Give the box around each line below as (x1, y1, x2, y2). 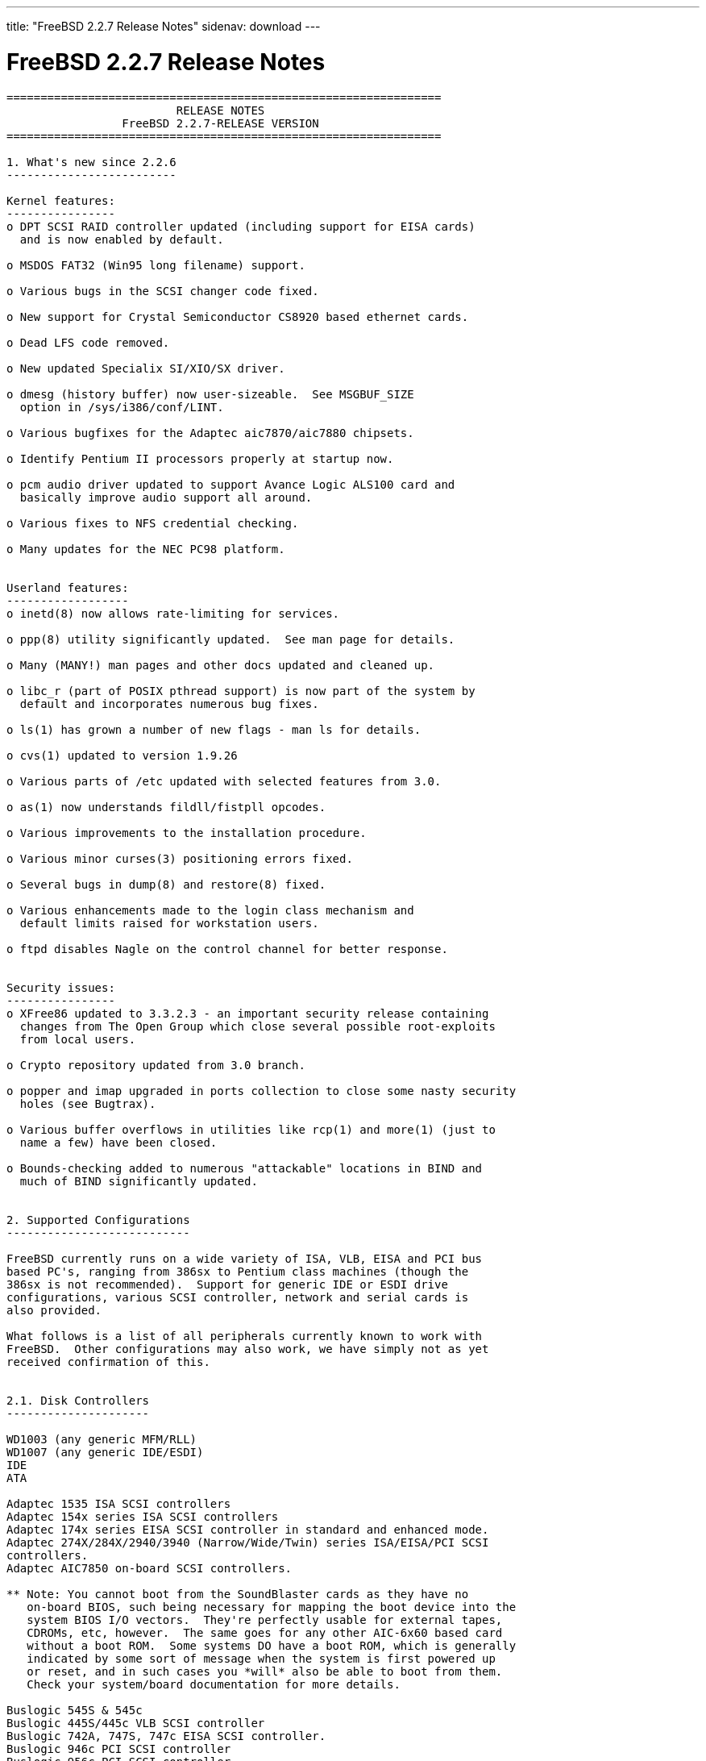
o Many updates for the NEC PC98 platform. (6, 542, 285, 556)
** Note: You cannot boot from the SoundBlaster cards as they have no (6, 1587, 469, 1601)
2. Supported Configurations (6, 1213, 190, 1226)
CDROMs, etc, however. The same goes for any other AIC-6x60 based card (27, 1626, 503, 1639)
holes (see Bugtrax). (19, 1097, 156, 1110)
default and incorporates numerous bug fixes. (19, 697, 319, 710)
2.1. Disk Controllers (6, 1393, 150, 1407)
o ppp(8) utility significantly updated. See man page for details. (6, 632, 455, 646)
